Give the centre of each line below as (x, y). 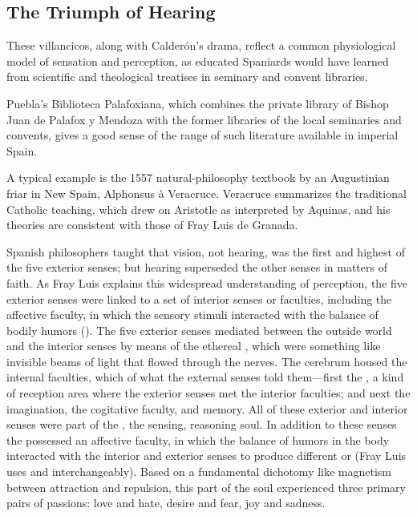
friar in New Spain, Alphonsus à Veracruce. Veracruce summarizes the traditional (206, 193)
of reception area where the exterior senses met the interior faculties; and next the (208, 393)
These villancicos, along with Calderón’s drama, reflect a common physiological (201, 45)
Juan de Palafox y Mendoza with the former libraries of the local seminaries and (204, 119)
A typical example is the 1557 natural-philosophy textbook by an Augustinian (198, 177)
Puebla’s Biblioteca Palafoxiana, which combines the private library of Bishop (198, 103)
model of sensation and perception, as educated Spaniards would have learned (198, 60)
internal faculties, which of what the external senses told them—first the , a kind (205, 377)
